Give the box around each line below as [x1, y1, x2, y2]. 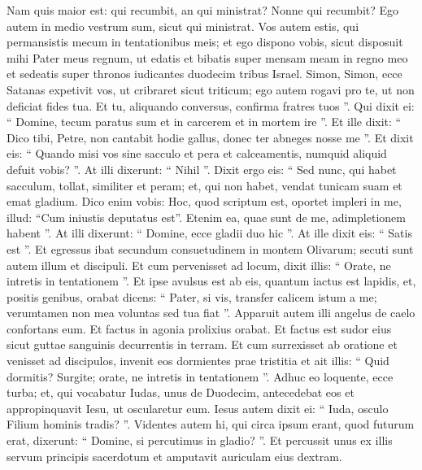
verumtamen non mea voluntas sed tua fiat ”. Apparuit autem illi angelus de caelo [7, 304, 415, 321]
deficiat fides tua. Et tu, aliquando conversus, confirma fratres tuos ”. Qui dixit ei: [7, 97, 415, 114]
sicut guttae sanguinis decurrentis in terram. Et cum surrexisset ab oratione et [7, 336, 398, 353]
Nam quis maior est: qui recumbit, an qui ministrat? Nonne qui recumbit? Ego [7, 2, 399, 18]
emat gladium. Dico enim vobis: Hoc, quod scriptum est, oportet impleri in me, [7, 193, 402, 210]
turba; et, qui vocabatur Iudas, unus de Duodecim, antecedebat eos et [7, 384, 355, 401]
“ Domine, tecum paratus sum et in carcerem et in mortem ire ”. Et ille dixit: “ [7, 113, 402, 130]
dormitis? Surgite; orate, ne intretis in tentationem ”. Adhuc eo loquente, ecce [7, 368, 394, 385]
